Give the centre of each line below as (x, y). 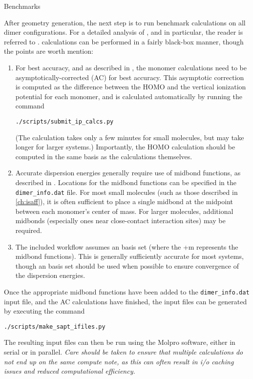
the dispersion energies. (50, 275)
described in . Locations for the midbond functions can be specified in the (126, 182)
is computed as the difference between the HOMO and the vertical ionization (131, 87)
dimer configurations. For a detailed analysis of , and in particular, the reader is (124, 32)
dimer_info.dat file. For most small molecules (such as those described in (126, 192)
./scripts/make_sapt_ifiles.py (55, 326)
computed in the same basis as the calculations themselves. (104, 156)
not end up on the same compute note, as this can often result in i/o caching (119, 361)
